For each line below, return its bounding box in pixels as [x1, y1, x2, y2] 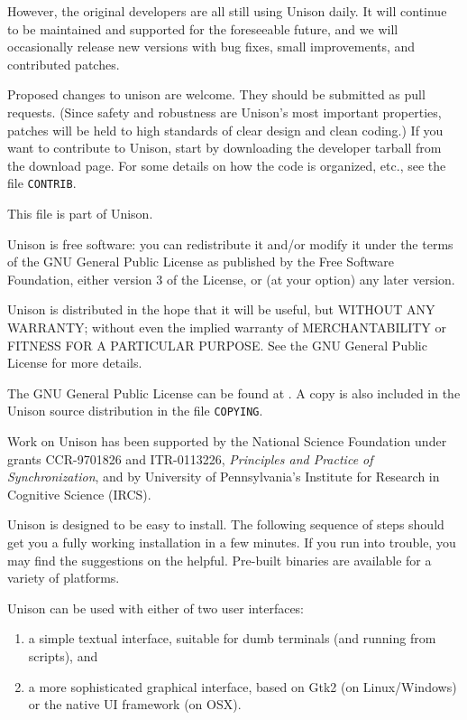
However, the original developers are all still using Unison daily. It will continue [7, 2, 447, 20]
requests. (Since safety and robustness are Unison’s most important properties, [7, 102, 442, 121]
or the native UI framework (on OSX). [28, 695, 242, 714]
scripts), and [28, 646, 98, 665]
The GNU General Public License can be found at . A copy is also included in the [7, 383, 461, 402]
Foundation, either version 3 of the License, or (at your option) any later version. [7, 269, 455, 288]
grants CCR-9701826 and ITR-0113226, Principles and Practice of [7, 449, 373, 468]
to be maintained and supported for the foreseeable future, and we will [7, 19, 398, 38]
